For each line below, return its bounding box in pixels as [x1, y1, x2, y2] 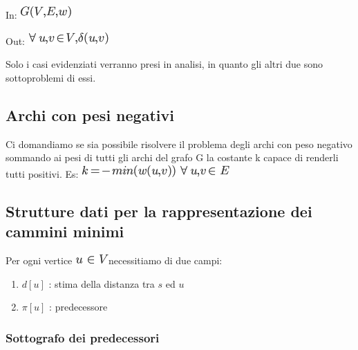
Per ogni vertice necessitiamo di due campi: [6, 252, 223, 267]
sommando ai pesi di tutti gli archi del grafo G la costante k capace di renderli [6, 150, 339, 165]
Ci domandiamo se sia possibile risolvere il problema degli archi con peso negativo [6, 136, 352, 151]
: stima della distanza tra [48, 276, 155, 291]
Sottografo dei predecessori [6, 329, 160, 346]
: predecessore [49, 300, 108, 314]
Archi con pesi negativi [6, 104, 174, 125]
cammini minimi [6, 221, 124, 242]
